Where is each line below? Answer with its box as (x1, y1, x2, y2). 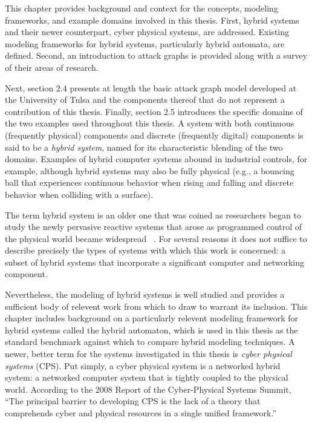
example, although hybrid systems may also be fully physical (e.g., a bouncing (5, 164, 294, 177)
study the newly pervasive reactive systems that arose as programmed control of (5, 220, 302, 233)
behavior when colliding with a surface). (5, 188, 154, 200)
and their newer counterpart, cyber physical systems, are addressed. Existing (5, 25, 290, 38)
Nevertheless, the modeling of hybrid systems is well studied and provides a (5, 288, 285, 301)
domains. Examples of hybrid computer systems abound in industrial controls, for (5, 152, 308, 165)
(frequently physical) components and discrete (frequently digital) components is (5, 128, 304, 141)
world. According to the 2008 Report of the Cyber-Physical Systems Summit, (5, 382, 291, 395)
